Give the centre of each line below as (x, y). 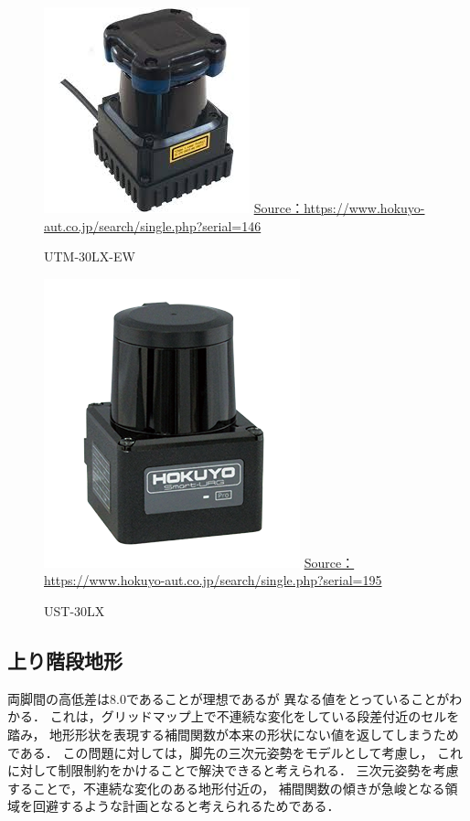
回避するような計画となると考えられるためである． (186, 806)
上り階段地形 (65, 660)
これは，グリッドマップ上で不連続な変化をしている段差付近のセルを (255, 716)
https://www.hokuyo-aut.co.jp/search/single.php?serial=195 (213, 580)
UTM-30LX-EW (90, 256)
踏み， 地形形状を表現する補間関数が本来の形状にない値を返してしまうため (233, 734)
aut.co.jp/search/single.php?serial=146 (153, 225)
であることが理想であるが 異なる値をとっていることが (288, 698)
